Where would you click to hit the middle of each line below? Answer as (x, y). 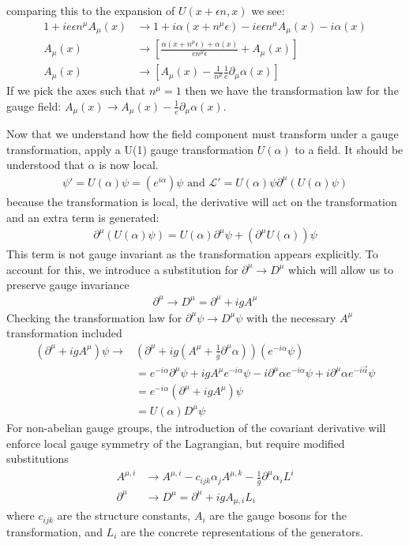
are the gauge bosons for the (278, 515)
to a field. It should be (349, 149)
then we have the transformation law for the (292, 90)
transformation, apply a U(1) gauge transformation (130, 149)
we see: (268, 10)
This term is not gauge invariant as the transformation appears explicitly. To (192, 254)
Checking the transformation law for (94, 317)
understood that (45, 165)
